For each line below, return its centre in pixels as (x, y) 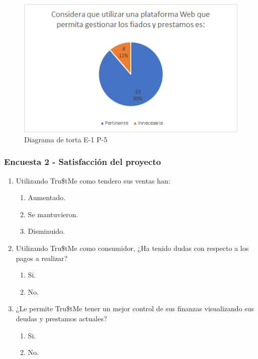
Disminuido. (46, 231)
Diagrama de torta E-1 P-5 (66, 139)
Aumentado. (47, 197)
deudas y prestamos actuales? (61, 319)
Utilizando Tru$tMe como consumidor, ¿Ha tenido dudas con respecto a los (132, 248)
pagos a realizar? (42, 258)
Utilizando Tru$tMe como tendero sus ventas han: (93, 180)
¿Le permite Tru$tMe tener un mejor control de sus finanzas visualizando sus (135, 308)
